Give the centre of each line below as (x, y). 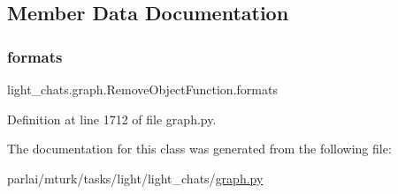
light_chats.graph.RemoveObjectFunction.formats (142, 89)
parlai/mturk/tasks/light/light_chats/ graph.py (135, 178)
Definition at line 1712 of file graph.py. (112, 119)
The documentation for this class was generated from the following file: (199, 149)
